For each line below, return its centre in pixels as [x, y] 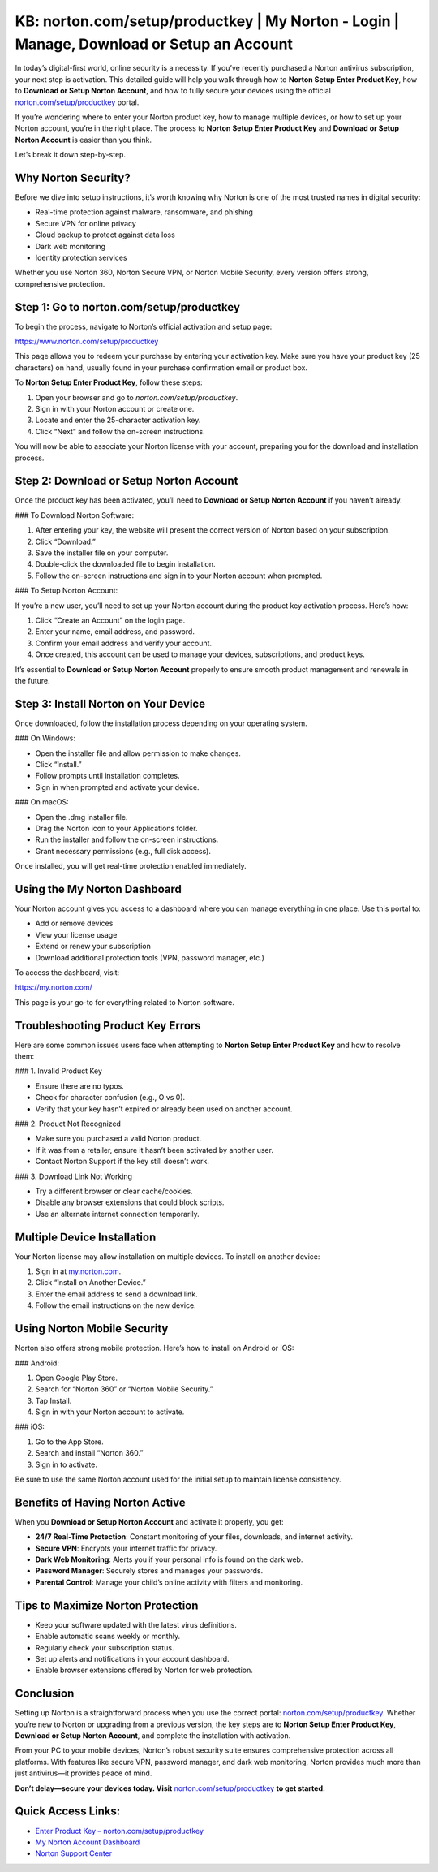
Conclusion [45, 1694]
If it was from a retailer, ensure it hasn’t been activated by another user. [154, 1150]
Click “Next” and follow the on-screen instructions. [120, 431]
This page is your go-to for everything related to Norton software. [125, 1002]
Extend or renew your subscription [93, 947]
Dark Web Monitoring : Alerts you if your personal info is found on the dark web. [169, 1559]
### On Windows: [45, 738]
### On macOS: [42, 802]
